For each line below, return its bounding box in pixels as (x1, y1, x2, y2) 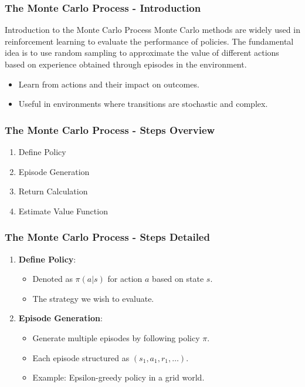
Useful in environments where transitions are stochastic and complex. (18, 97, 268, 110)
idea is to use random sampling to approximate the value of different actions (5, 46, 279, 59)
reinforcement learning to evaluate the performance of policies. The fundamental (5, 35, 294, 47)
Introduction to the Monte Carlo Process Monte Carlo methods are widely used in (5, 23, 300, 36)
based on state (152, 272, 204, 285)
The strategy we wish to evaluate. (32, 292, 154, 304)
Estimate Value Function (18, 204, 108, 217)
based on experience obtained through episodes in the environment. (5, 58, 247, 70)
